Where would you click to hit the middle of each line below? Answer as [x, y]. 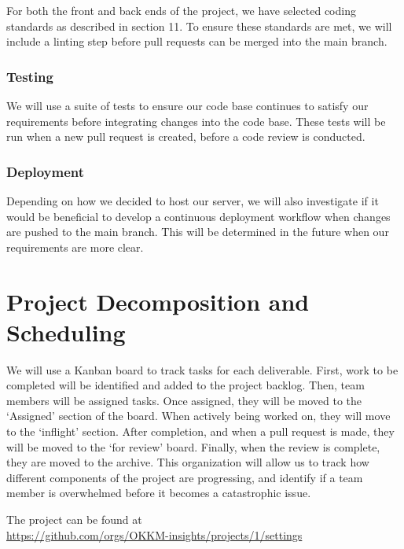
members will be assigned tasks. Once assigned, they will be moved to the [184, 400]
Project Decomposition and [158, 301]
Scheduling [66, 332]
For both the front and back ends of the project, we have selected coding [181, 10]
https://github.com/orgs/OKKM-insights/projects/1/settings [154, 534]
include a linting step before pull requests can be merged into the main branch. [197, 41]
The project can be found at [74, 520]
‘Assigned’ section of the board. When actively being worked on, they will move [198, 416]
